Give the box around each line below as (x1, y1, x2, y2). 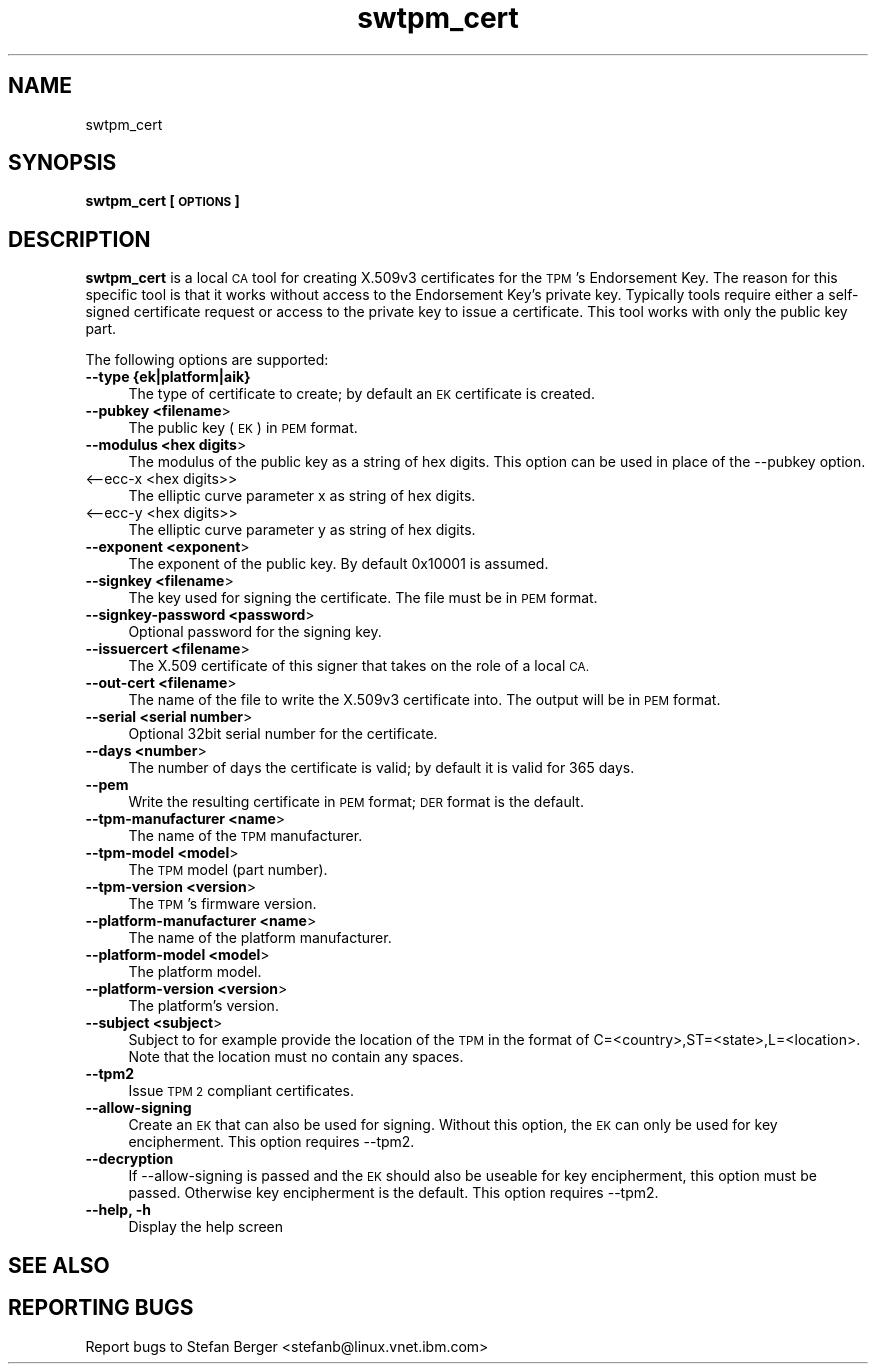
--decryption (85, 1150, 174, 1168)
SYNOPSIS (8, 150, 117, 176)
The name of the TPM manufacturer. (128, 827, 363, 845)
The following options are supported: (85, 351, 329, 369)
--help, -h (85, 1201, 151, 1219)
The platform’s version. (128, 997, 279, 1015)
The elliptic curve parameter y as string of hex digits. (128, 521, 476, 539)
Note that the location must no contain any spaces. (128, 1048, 464, 1066)
